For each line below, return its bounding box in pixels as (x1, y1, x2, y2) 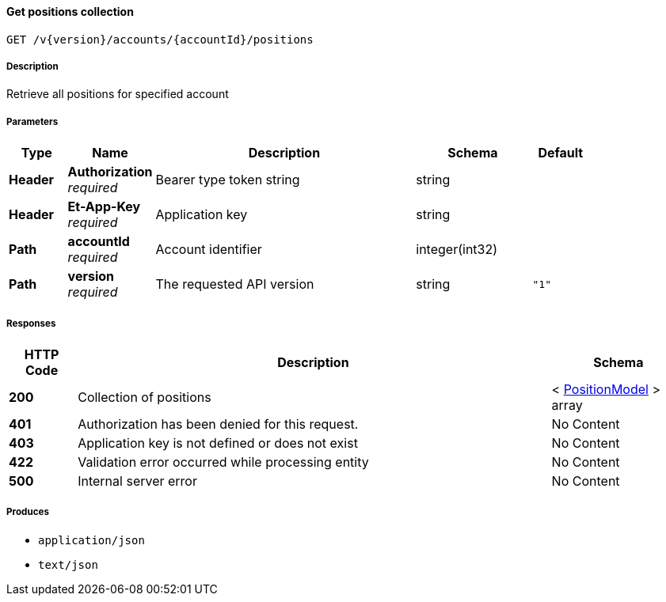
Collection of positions (78, 388, 211, 405)
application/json (38, 533, 145, 547)
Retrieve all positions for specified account (6, 87, 229, 101)
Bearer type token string (155, 172, 300, 188)
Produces (6, 506, 49, 518)
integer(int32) (416, 241, 498, 258)
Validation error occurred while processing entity (78, 453, 369, 470)
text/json (38, 558, 98, 571)
